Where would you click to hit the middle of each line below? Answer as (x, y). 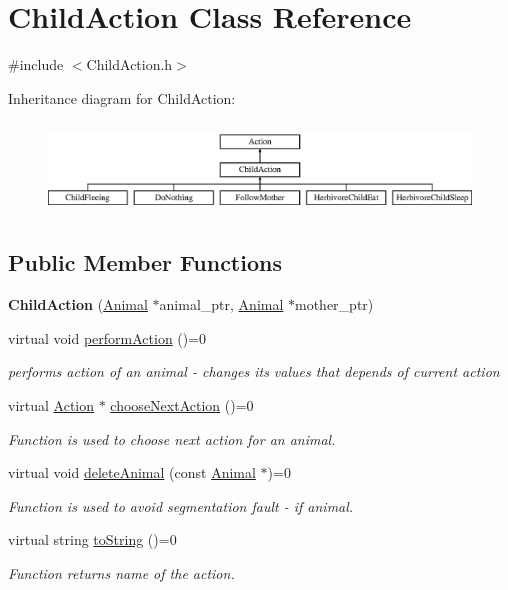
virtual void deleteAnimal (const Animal (132, 472)
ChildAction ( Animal (78, 304)
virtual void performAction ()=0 (107, 337)
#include (36, 64)
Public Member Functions (145, 262)
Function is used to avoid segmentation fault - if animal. (181, 505)
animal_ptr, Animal (221, 304)
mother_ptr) (334, 304)
